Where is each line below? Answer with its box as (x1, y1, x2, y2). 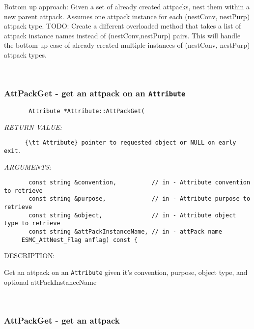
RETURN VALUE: (4, 121, 62, 132)
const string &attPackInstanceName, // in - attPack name (28, 228, 222, 236)
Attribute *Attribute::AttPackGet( (28, 107, 145, 115)
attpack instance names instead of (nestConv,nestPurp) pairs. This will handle (4, 30, 241, 40)
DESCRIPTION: (4, 250, 55, 261)
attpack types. (4, 49, 47, 60)
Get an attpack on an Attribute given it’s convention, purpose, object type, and (4, 267, 248, 277)
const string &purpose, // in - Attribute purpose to (28, 195, 251, 203)
